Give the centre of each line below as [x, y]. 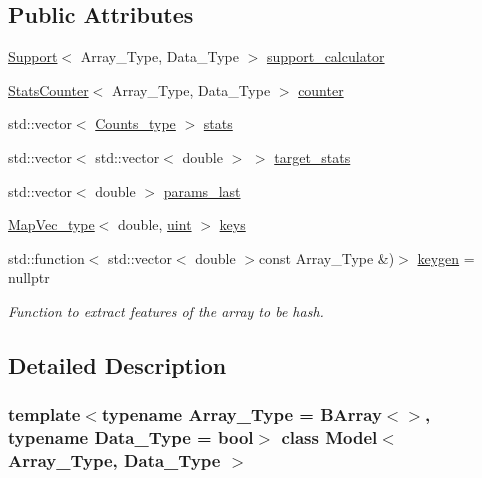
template [44, 414]
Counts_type [135, 123]
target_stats [312, 156]
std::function [46, 257]
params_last [202, 190]
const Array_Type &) [327, 257]
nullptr [29, 277]
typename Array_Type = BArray [241, 414]
